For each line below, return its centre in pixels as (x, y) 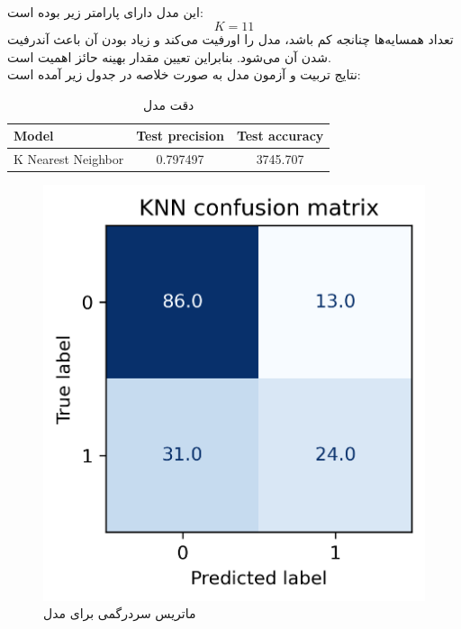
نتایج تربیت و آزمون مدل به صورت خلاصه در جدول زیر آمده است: (184, 74)
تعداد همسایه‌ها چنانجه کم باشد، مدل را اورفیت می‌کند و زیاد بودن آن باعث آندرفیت (230, 38)
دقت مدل (168, 104)
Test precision (180, 136)
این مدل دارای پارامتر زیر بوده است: (105, 12)
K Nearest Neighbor (69, 159)
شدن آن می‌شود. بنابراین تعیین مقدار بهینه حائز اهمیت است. (169, 56)
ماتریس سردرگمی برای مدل (120, 613)
